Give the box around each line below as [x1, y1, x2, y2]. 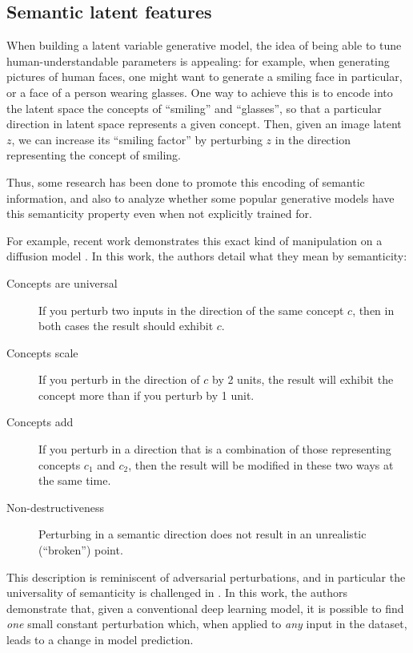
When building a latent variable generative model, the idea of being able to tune [6, 37, 402, 54]
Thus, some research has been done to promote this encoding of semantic [6, 173, 365, 190]
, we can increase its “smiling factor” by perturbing [11, 131, 263, 147]
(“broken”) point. [38, 542, 123, 558]
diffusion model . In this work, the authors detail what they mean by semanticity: [6, 248, 407, 264]
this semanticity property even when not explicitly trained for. [6, 205, 312, 222]
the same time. [38, 472, 111, 489]
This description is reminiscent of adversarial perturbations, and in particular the [6, 568, 406, 585]
